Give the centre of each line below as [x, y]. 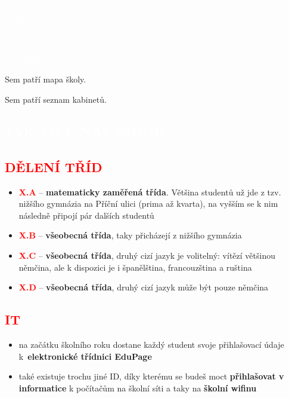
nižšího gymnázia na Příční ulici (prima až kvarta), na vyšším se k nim [148, 203]
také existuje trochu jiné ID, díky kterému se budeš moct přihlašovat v [151, 376]
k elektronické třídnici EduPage [85, 356]
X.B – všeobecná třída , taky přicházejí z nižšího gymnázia [130, 235]
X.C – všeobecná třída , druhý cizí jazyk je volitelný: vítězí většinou [147, 255]
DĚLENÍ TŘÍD [54, 166]
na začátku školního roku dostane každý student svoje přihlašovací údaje [151, 344]
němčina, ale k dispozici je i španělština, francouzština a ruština [135, 267]
